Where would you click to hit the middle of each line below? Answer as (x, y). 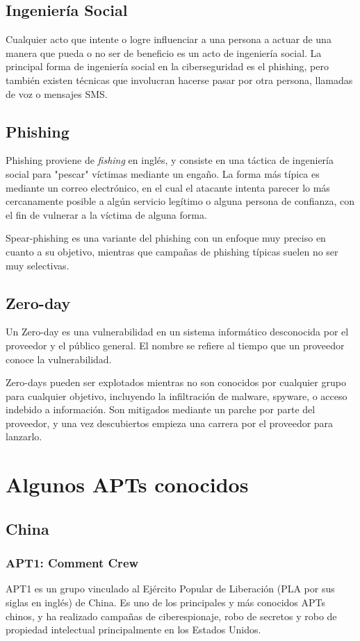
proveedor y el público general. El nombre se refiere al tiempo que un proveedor (175, 345)
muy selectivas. (38, 265)
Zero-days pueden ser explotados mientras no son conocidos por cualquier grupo (176, 382)
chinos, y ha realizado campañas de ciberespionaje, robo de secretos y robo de (171, 616)
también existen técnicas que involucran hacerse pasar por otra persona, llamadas (179, 80)
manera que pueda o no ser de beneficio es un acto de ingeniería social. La (164, 52)
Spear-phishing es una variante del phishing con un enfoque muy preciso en (166, 238)
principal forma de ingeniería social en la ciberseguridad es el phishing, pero (167, 66)
